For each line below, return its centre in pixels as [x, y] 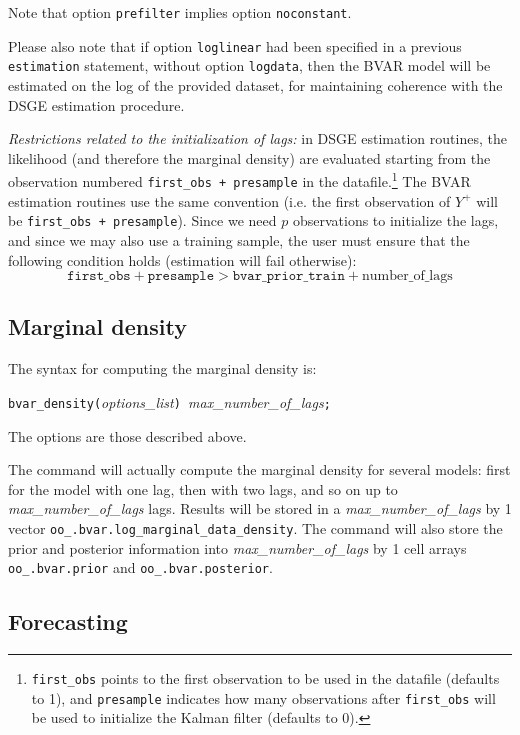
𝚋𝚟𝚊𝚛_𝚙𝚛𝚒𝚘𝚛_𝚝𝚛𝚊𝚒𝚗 [288, 276]
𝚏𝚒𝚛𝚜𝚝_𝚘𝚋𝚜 [99, 276]
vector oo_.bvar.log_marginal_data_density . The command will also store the [255, 527]
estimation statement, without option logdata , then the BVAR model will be [249, 65]
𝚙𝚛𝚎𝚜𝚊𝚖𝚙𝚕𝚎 [180, 276]
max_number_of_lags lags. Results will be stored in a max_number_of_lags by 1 [260, 508]
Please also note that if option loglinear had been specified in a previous [235, 45]
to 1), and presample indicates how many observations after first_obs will [263, 697]
